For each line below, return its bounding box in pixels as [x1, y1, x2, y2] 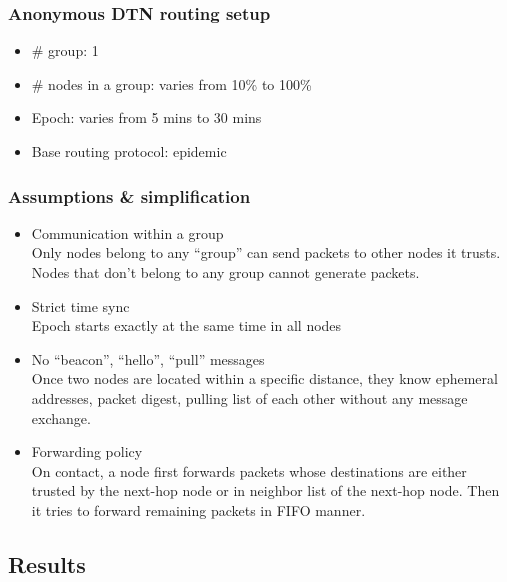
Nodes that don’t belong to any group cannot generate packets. [31, 262, 420, 282]
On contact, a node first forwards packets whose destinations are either [31, 460, 467, 481]
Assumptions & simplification [8, 183, 251, 208]
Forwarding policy [31, 441, 143, 462]
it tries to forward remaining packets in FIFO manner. [31, 499, 366, 520]
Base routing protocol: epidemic [31, 141, 227, 161]
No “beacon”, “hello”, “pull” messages [31, 348, 265, 369]
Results [8, 548, 86, 579]
